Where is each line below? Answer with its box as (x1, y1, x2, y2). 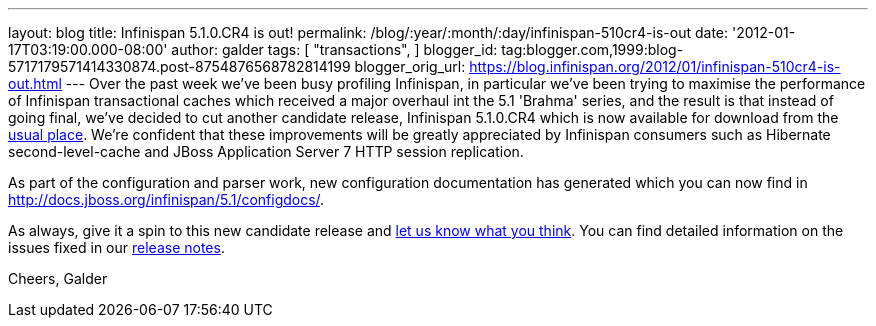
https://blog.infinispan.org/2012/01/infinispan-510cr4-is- (469, 58, 841, 75)
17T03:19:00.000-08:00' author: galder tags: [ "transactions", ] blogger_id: (8, 41, 498, 58)
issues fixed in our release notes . (8, 239, 225, 256)
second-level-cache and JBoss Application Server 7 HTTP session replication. (8, 143, 524, 160)
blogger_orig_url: (354, 58, 466, 75)
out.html (8, 75, 62, 92)
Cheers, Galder (8, 270, 108, 287)
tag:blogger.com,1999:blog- (501, 41, 684, 58)
